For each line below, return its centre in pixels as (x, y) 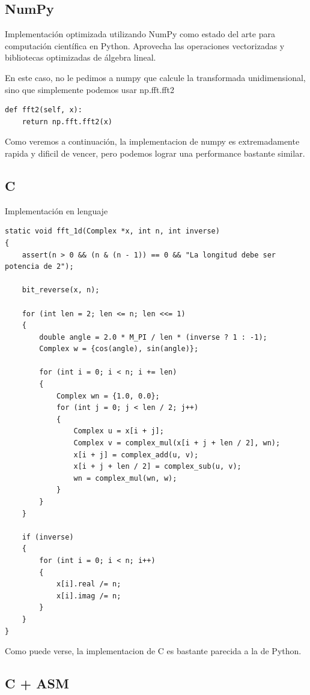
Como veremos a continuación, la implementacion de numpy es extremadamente (152, 141)
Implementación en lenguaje (56, 210)
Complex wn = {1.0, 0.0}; (108, 396)
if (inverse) (48, 537)
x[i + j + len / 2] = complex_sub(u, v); (157, 467)
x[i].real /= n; (89, 584)
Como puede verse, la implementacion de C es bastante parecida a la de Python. (153, 651)
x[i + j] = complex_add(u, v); (136, 455)
